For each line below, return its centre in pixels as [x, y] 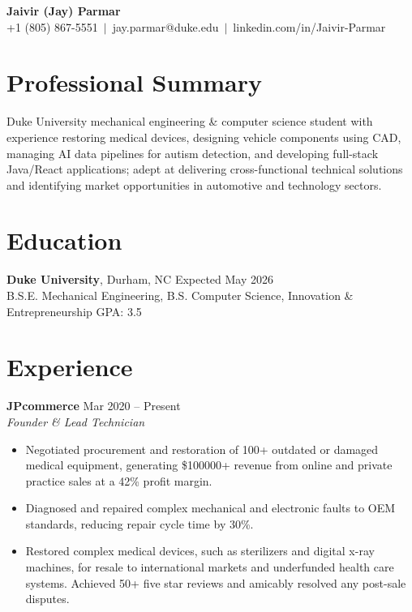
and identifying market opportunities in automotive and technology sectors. [194, 184]
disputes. [47, 599]
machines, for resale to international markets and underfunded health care [210, 567]
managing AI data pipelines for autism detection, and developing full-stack [193, 153]
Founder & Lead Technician [76, 421]
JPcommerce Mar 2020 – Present [94, 406]
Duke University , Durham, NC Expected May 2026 [140, 279]
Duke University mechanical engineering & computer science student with [190, 121]
